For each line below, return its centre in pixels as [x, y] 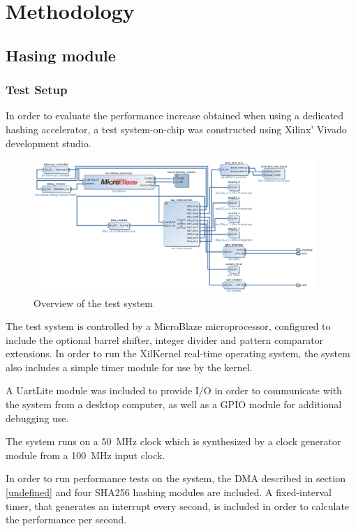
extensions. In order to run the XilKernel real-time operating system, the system [178, 353]
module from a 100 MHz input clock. [86, 455]
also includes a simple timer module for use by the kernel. [129, 367]
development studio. [49, 143]
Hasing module [61, 55]
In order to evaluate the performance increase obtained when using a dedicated [175, 115]
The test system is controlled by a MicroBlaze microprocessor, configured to [168, 326]
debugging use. [37, 418]
